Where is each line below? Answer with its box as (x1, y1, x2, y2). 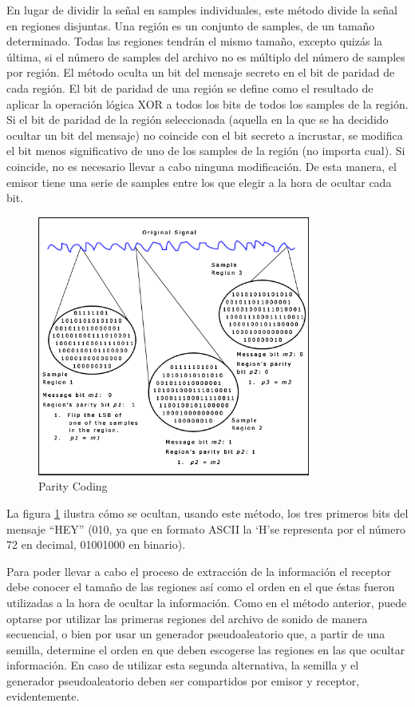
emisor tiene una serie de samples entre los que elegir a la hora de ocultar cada (6, 173, 392, 190)
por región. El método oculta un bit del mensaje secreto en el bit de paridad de (6, 64, 395, 81)
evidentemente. (6, 688, 80, 705)
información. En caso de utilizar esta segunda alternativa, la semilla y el (6, 657, 359, 673)
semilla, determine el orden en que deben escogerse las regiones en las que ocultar (6, 641, 405, 657)
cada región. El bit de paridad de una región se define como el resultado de (6, 79, 373, 96)
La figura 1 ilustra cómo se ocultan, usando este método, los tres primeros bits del (6, 504, 409, 521)
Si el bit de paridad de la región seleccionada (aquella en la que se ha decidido (6, 111, 389, 128)
